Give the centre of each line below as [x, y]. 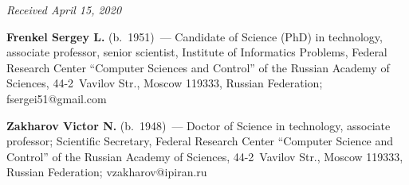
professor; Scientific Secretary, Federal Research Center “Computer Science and [200, 141]
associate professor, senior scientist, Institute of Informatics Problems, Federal [197, 52]
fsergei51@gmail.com [57, 98]
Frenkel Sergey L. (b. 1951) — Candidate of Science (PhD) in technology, [195, 36]
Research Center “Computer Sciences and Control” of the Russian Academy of [198, 67]
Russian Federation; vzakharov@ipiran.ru [107, 172]
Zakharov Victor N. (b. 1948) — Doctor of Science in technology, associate [199, 125]
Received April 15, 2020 [64, 10]
